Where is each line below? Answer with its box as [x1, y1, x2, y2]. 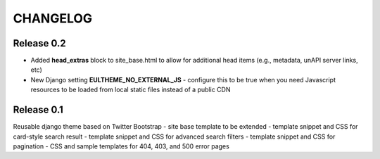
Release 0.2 [13, 37, 66, 49]
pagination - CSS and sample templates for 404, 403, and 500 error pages [13, 141, 230, 151]
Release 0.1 [13, 104, 63, 116]
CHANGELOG [13, 11, 93, 26]
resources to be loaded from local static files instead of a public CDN [30, 85, 231, 94]
